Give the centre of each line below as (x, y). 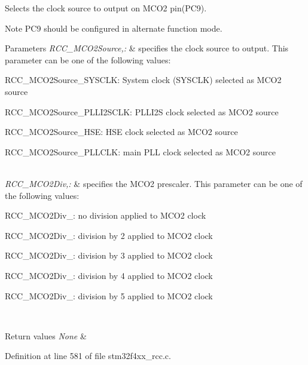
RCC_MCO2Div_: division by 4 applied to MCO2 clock (109, 275)
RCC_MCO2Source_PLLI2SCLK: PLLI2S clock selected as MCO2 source (142, 111)
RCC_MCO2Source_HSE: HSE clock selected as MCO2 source (121, 132)
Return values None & (46, 335)
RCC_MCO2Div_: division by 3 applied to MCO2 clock (109, 255)
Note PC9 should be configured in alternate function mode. (114, 28)
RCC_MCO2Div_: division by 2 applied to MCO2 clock (109, 235)
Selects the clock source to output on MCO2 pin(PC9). (106, 8)
